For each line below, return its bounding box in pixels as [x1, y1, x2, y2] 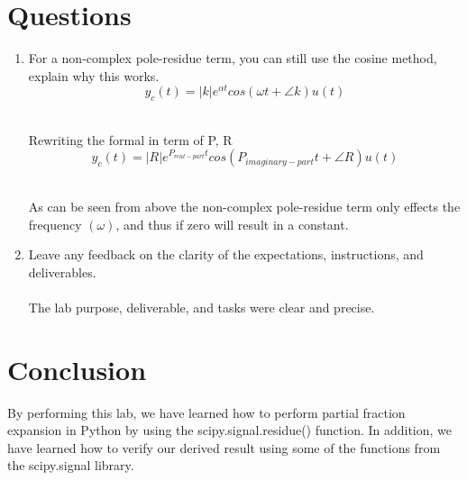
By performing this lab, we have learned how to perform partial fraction [7, 403, 406, 421]
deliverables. [28, 262, 96, 281]
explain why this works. [28, 66, 160, 85]
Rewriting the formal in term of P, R [28, 130, 233, 149]
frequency [28, 214, 82, 233]
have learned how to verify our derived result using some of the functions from [7, 438, 441, 457]
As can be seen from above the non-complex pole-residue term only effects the [28, 196, 461, 215]
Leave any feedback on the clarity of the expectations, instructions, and [28, 245, 424, 264]
